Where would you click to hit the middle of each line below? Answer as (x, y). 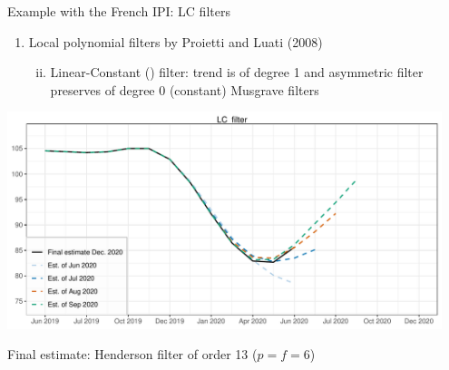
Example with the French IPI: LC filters (119, 11)
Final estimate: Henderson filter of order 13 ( (132, 354)
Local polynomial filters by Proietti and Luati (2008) (176, 41)
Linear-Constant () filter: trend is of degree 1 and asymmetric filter (237, 72)
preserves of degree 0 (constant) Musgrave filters (185, 89)
